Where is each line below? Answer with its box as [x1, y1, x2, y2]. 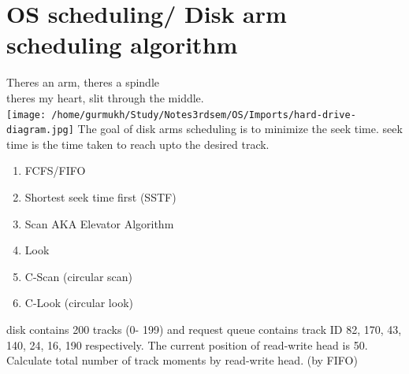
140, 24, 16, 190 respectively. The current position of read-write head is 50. [6, 336, 368, 353]
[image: [6, 109, 46, 120]
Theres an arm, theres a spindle [6, 74, 159, 91]
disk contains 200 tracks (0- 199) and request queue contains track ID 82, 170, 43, [6, 320, 402, 337]
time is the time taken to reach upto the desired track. [6, 135, 270, 152]
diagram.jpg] [6, 124, 74, 136]
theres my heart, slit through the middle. [6, 89, 204, 106]
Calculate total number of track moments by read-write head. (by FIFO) [6, 352, 358, 368]
